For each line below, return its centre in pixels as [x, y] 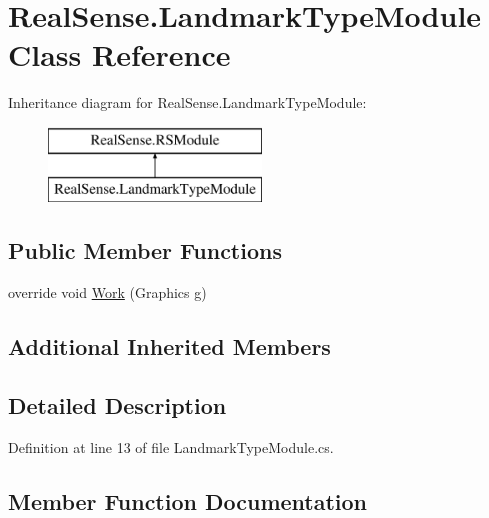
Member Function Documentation [188, 500]
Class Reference [119, 54]
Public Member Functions [145, 250]
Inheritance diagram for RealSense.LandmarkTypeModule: [187, 102]
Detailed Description [117, 405]
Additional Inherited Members [169, 346]
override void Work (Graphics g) [107, 292]
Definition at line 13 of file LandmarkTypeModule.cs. [171, 446]
